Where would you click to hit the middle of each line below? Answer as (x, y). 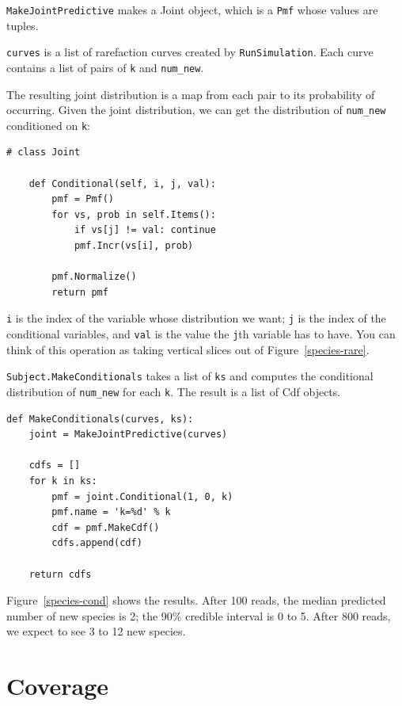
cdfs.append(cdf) (97, 543)
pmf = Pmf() (83, 199)
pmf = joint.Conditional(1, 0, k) (142, 496)
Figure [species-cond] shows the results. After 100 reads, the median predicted (196, 600)
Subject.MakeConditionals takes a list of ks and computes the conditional (190, 376)
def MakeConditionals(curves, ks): (100, 419)
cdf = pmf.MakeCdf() (106, 527)
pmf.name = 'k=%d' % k (111, 512)
